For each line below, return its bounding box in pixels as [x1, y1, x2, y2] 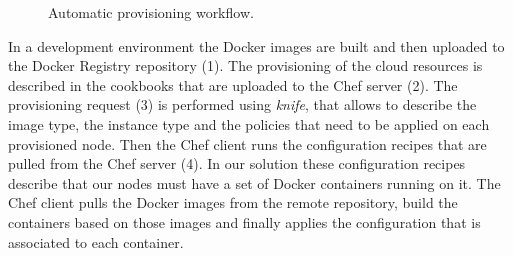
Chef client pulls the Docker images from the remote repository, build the [8, 192, 458, 213]
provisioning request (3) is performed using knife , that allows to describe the [8, 94, 477, 115]
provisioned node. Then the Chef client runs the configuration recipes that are [8, 133, 487, 154]
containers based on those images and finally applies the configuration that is [8, 211, 481, 232]
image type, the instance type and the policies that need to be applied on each [8, 113, 490, 134]
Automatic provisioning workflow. [48, 2, 254, 22]
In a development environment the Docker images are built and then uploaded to [8, 35, 505, 56]
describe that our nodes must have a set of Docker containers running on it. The [8, 172, 501, 193]
